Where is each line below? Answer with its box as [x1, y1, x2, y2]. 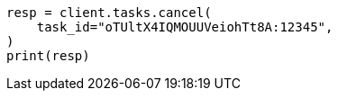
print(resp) [6, 49, 90, 63]
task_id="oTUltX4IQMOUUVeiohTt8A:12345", [36, 20, 333, 34]
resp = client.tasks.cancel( [6, 5, 212, 20]
